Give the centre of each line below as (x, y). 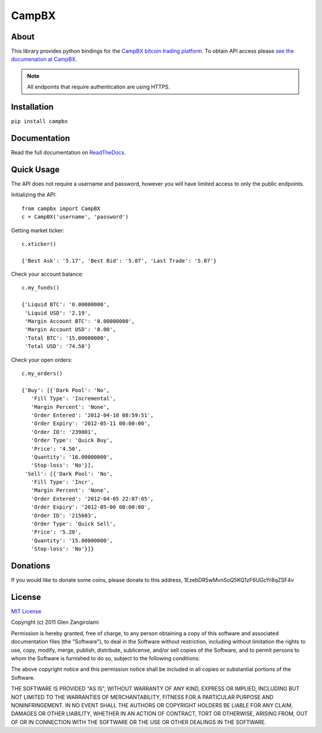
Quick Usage (35, 169)
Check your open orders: (42, 360)
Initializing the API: (34, 195)
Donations (31, 566)
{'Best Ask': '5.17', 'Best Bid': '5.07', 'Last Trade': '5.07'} (119, 261)
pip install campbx (39, 121)
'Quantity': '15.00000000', (72, 540)
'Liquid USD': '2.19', (58, 313)
